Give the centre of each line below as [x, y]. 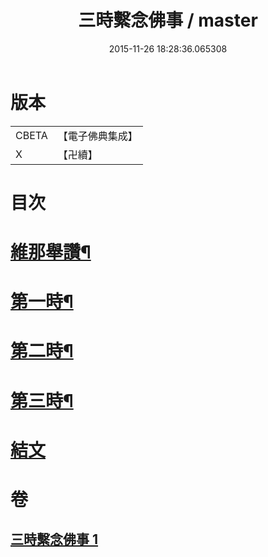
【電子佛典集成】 [97, 136]
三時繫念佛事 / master [168, 20]
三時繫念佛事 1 [54, 539]
